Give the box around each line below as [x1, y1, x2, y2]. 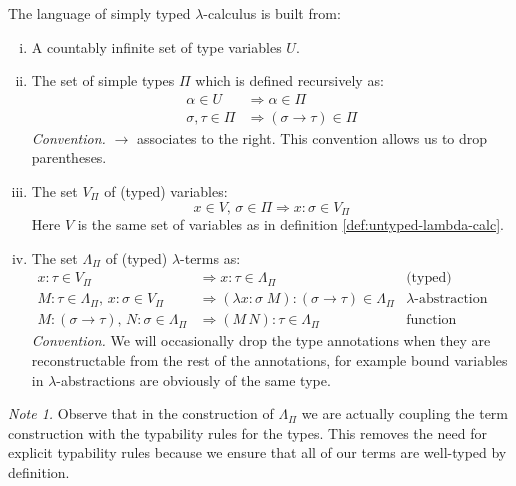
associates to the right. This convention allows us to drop [136, 127, 488, 148]
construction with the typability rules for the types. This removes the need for [8, 422, 487, 443]
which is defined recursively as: [195, 70, 384, 91]
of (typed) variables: [104, 181, 228, 202]
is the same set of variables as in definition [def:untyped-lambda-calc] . [77, 214, 504, 235]
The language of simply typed [8, 3, 191, 23]
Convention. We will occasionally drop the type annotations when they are [31, 330, 491, 351]
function [406, 313, 457, 328]
